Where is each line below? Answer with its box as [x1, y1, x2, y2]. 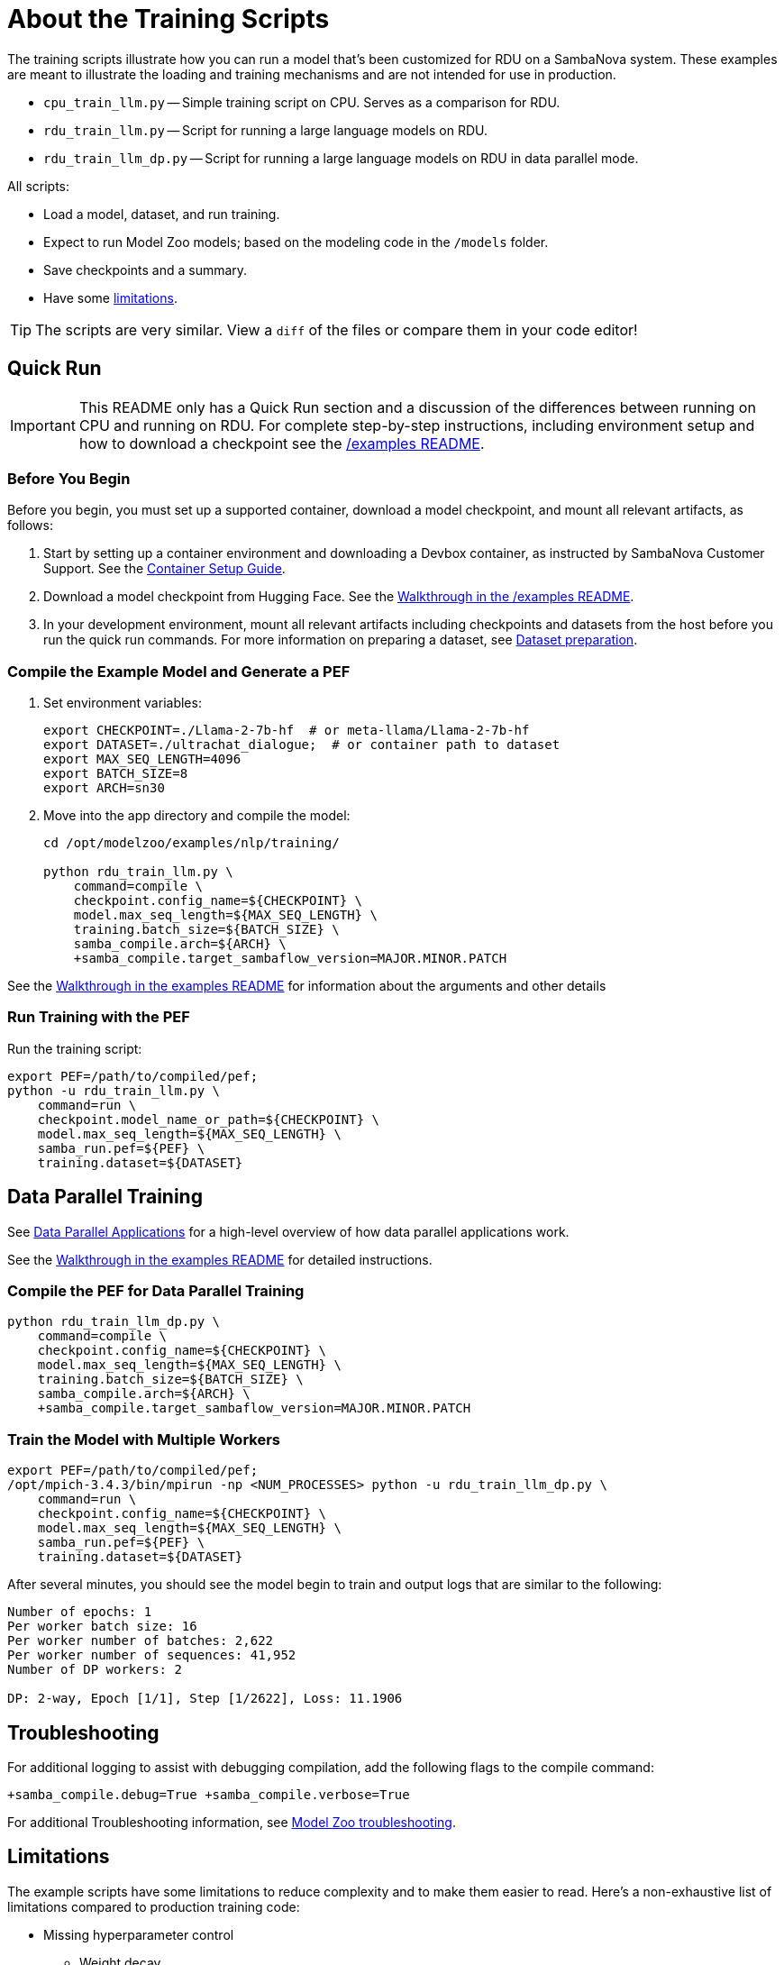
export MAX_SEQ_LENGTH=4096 [43, 752, 242, 767]
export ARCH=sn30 [43, 781, 165, 796]
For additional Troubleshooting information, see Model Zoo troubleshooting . [7, 1814, 456, 1831]
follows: [7, 517, 53, 534]
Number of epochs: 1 [7, 1604, 152, 1620]
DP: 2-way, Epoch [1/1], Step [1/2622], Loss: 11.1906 [7, 1691, 403, 1706]
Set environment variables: [43, 695, 202, 711]
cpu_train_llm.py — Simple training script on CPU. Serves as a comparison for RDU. [43, 94, 561, 110]
